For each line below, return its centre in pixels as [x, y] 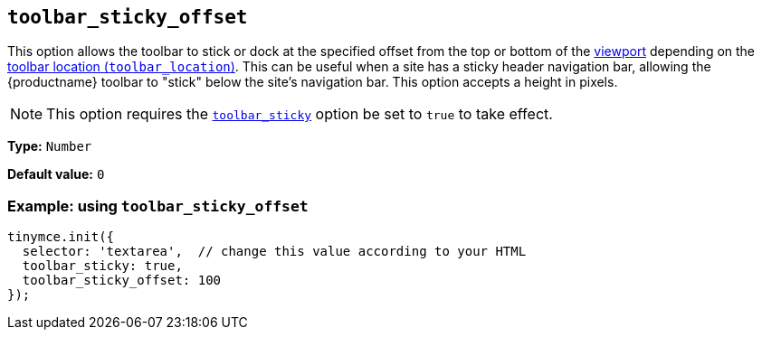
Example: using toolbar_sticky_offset [158, 206]
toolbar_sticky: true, [102, 266]
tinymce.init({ [61, 237]
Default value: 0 [56, 174]
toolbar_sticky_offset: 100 [122, 281]
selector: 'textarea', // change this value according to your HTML [274, 252]
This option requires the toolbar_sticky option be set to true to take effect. [300, 114]
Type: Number [50, 146]
